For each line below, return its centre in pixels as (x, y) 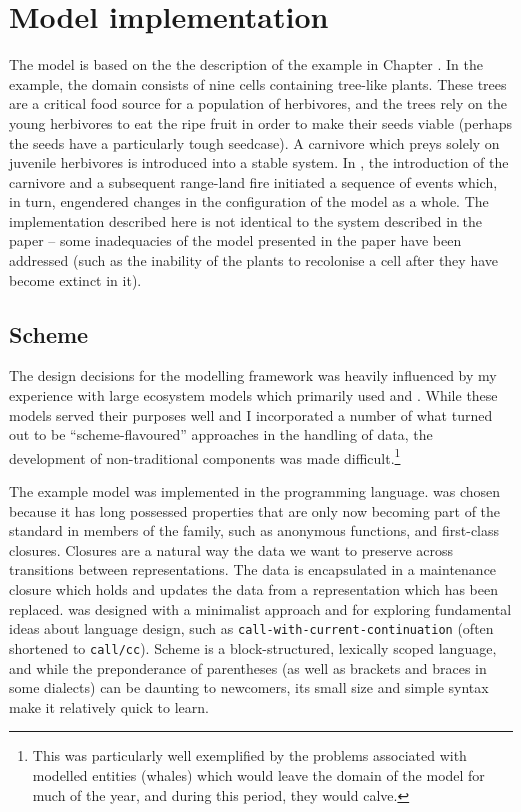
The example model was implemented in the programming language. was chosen (255, 491)
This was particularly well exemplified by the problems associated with (249, 755)
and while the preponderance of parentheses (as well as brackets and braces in (248, 667)
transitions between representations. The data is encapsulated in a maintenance (253, 569)
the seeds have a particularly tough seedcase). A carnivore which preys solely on (254, 142)
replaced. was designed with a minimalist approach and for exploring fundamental (260, 608)
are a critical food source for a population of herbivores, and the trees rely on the (258, 103)
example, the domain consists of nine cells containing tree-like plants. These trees (258, 83)
